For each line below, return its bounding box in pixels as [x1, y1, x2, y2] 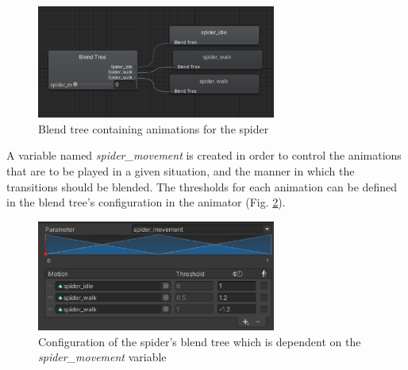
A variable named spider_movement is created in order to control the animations [6, 147, 402, 164]
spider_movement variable [38, 349, 167, 365]
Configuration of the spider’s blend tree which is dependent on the [38, 333, 361, 349]
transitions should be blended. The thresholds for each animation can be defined [6, 178, 398, 195]
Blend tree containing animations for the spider [38, 120, 269, 137]
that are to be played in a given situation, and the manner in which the [6, 163, 355, 179]
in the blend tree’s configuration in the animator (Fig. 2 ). [6, 194, 286, 210]
